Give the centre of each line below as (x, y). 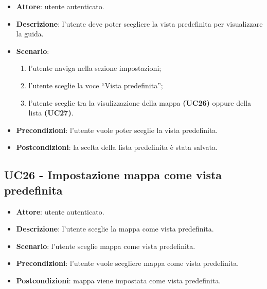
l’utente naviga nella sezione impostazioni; (95, 68)
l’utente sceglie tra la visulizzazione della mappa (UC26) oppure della (140, 102)
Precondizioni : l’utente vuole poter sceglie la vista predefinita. (117, 130)
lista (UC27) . (51, 113)
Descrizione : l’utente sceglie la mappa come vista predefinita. (115, 229)
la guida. (30, 34)
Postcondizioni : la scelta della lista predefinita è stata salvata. (117, 147)
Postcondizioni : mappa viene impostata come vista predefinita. (119, 280)
